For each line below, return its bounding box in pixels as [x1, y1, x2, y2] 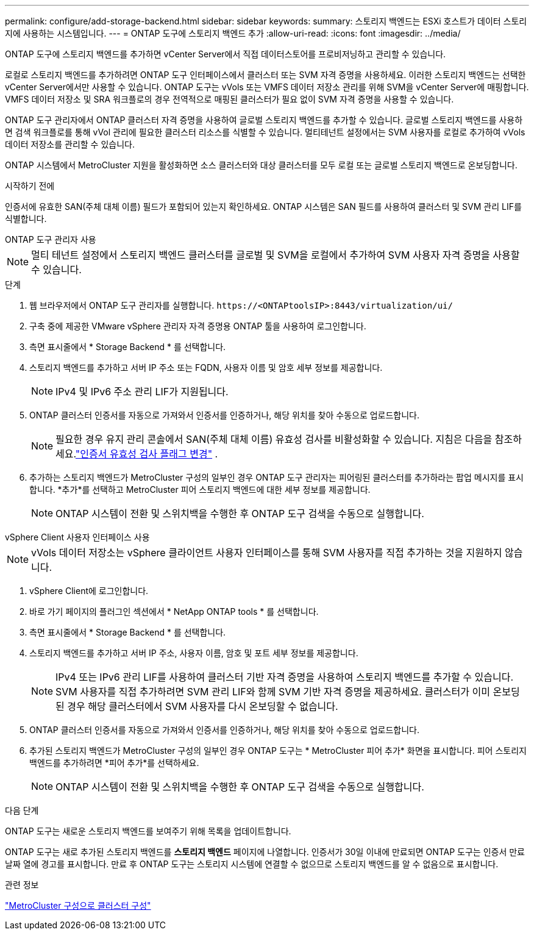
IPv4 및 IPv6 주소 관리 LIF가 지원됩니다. [55, 385, 229, 398]
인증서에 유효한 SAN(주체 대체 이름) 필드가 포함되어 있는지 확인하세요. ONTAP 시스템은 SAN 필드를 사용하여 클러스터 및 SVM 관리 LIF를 [5, 201, 522, 212]
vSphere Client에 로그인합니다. [29, 586, 149, 596]
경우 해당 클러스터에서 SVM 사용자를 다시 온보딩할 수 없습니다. [67, 700, 338, 712]
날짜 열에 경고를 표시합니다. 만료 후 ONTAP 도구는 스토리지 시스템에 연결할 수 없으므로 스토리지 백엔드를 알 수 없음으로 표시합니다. [5, 859, 499, 869]
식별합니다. [5, 213, 47, 224]
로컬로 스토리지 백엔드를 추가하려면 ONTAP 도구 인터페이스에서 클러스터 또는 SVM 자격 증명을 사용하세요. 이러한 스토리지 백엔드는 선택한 [5, 70, 526, 80]
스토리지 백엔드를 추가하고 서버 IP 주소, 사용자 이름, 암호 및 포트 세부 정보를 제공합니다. [29, 648, 358, 658]
